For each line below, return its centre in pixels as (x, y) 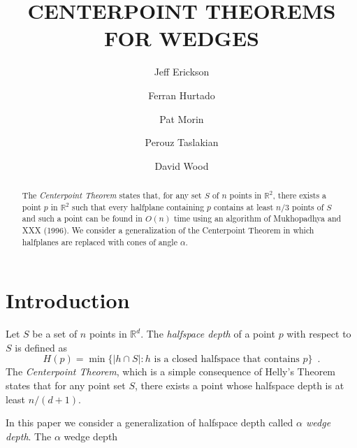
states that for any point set (66, 385)
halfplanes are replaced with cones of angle (100, 241)
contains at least (244, 207)
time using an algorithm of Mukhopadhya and (257, 218)
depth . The (29, 436)
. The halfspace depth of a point (208, 334)
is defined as (41, 347)
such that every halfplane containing (138, 207)
